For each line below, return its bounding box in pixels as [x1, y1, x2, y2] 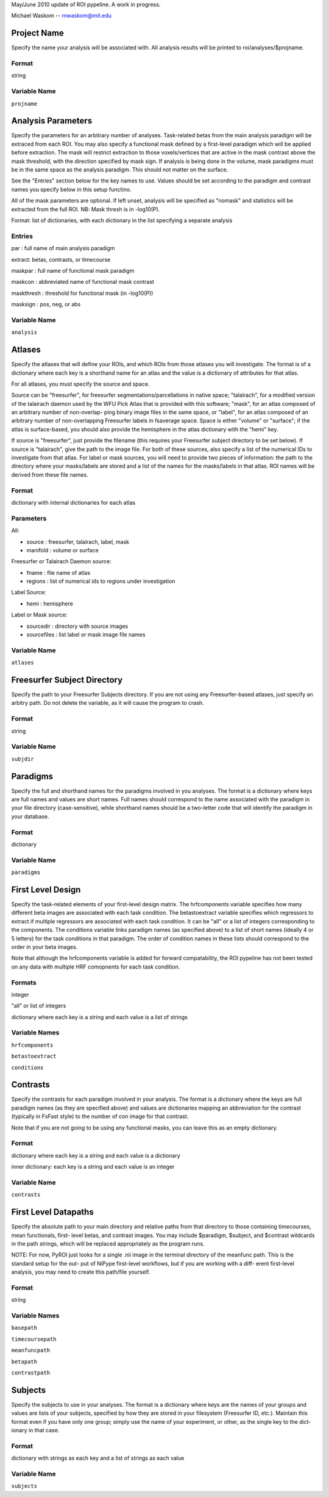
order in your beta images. [11, 943, 78, 950]
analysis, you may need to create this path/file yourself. [11, 1268, 150, 1275]
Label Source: [11, 589, 46, 596]
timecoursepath [11, 1335, 57, 1343]
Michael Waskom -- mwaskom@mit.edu [11, 12, 112, 20]
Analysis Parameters [11, 116, 93, 126]
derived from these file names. [11, 471, 88, 478]
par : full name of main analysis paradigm [11, 245, 115, 252]
